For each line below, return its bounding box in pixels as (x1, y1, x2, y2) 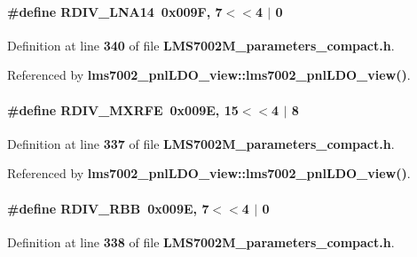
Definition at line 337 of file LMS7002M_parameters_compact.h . (7, 134, 395, 152)
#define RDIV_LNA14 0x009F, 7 (7, 2, 223, 20)
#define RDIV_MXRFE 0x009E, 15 (7, 100, 239, 119)
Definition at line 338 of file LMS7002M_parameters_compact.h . (7, 232, 395, 251)
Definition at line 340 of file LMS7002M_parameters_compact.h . (7, 35, 395, 54)
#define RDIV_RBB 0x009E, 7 (7, 199, 209, 217)
